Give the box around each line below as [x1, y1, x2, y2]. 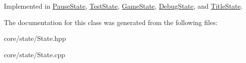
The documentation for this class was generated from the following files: [4, 17, 218, 27]
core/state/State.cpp [4, 49, 66, 59]
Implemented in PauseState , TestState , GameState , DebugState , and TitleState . [4, 1, 243, 11]
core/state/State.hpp [4, 33, 66, 43]
